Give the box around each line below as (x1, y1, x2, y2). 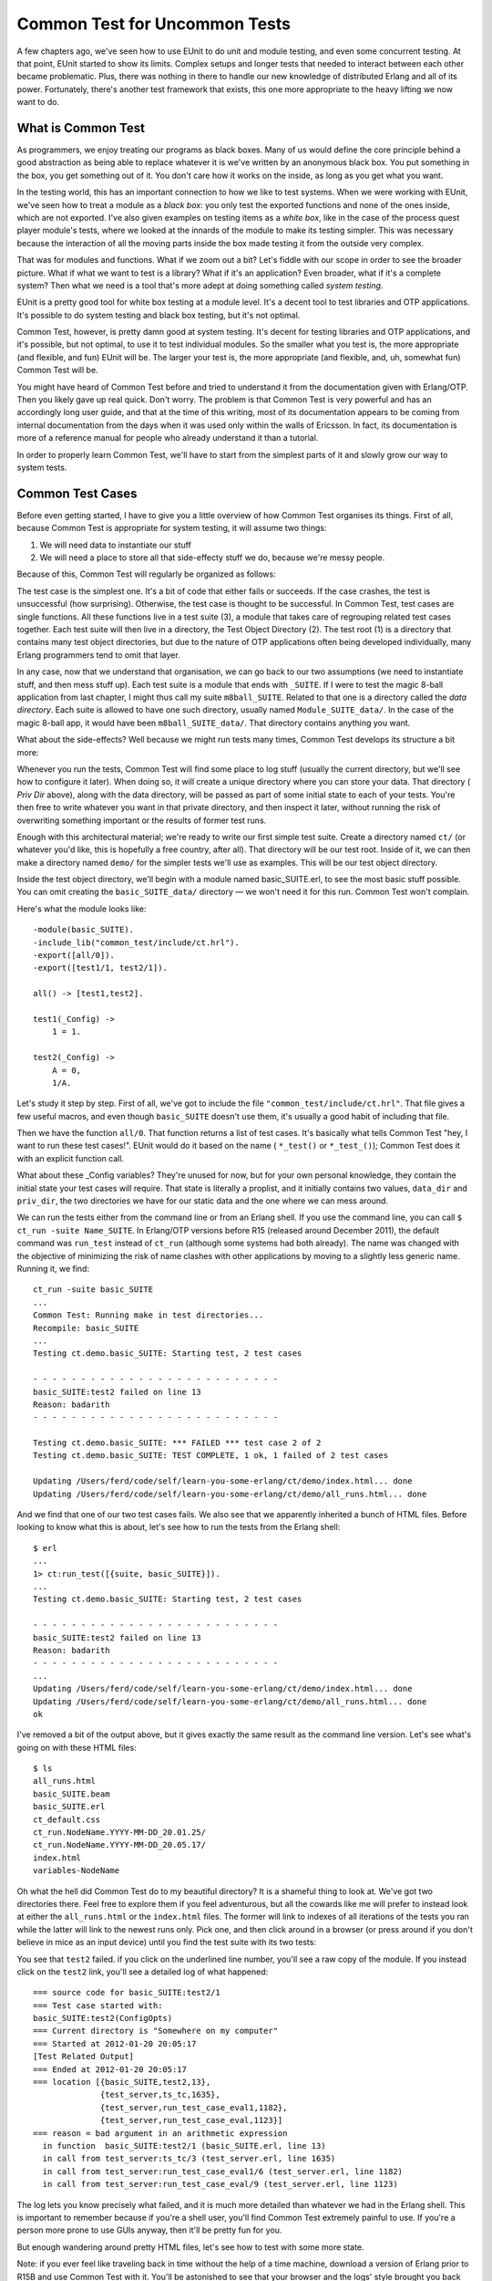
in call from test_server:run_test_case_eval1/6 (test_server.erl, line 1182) (42, 2166, 404, 2176)
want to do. (16, 97, 59, 108)
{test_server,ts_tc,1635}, (100, 2089, 220, 2100)
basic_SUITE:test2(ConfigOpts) (33, 2013, 173, 2024)
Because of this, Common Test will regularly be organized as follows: (16, 568, 277, 579)
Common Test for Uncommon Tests (16, 14, 292, 34)
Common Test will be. (16, 365, 99, 376)
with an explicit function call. (16, 1152, 125, 1163)
